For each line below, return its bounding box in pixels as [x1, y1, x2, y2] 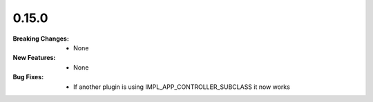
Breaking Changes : [12, 34, 69, 43]
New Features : [12, 54, 56, 62]
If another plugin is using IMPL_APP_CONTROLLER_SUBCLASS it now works [73, 83, 290, 91]
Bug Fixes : [12, 73, 44, 81]
